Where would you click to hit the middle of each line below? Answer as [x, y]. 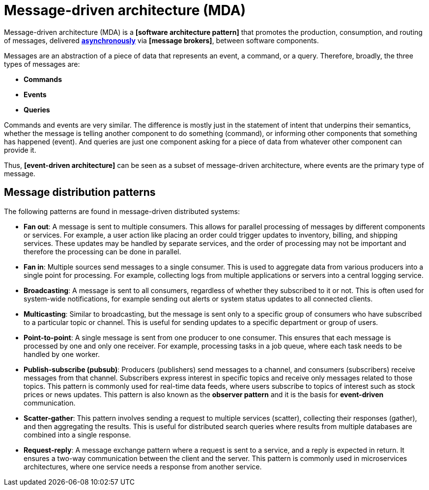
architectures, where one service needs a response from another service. [143, 466]
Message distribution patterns [80, 192]
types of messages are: [42, 64]
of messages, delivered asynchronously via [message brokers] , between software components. [161, 40]
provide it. [20, 150]
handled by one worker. [62, 354]
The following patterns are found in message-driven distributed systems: [122, 211]
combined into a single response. [77, 435]
